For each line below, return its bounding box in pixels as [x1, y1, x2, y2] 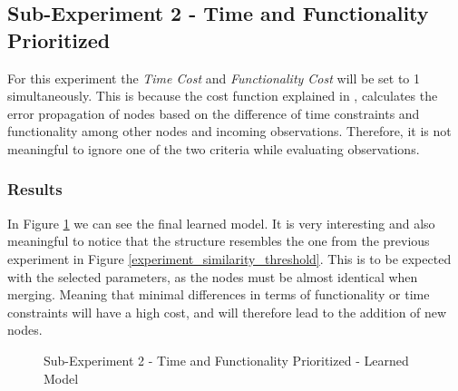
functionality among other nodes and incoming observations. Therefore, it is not [7, 122, 452, 141]
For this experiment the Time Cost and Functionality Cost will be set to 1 [7, 68, 421, 87]
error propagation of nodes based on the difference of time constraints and [7, 103, 420, 122]
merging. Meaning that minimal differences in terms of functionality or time [7, 285, 430, 304]
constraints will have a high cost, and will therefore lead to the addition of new [7, 302, 447, 321]
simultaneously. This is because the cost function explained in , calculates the [7, 86, 438, 105]
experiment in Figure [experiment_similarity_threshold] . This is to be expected [7, 249, 452, 268]
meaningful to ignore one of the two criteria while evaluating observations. [7, 139, 420, 158]
